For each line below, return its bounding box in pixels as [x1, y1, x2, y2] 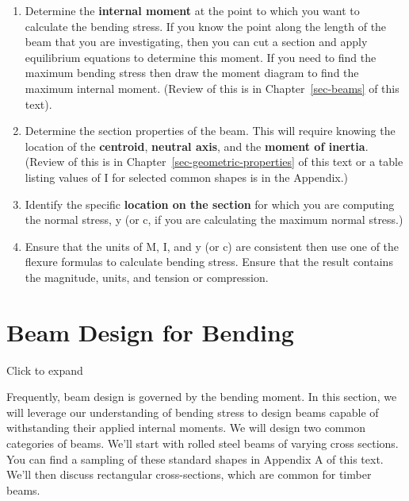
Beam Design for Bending [6, 315, 294, 348]
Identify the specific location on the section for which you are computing [25, 195, 395, 212]
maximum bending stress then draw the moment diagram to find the [25, 64, 359, 81]
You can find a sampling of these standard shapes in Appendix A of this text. [6, 450, 384, 467]
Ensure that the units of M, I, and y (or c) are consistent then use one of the [25, 237, 399, 254]
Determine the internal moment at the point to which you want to [25, 2, 360, 18]
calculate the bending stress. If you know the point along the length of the [25, 17, 387, 34]
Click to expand [6, 361, 83, 378]
